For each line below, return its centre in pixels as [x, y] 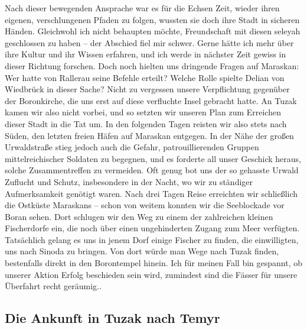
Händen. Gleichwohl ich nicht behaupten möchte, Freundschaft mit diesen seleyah [153, 31]
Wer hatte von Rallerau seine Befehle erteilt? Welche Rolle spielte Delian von [145, 77]
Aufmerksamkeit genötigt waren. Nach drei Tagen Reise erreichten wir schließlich [151, 193]
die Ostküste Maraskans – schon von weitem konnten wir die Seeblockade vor [145, 205]
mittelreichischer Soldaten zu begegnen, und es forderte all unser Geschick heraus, [153, 158]
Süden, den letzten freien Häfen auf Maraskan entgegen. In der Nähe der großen [149, 135]
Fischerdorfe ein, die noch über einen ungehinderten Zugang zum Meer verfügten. [152, 228]
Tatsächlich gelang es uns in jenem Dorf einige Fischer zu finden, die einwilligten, [152, 239]
